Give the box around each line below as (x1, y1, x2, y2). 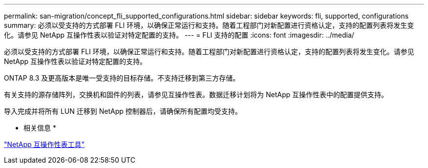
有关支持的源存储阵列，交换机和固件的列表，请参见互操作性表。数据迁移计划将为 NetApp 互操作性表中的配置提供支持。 (4, 90, 388, 99)
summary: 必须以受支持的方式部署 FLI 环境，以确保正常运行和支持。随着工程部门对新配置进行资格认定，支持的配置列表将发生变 (4, 21, 414, 29)
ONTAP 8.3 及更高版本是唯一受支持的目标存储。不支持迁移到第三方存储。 (4, 74, 240, 82)
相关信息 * (23, 124, 56, 132)
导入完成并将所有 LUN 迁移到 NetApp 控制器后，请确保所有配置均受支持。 (4, 107, 242, 115)
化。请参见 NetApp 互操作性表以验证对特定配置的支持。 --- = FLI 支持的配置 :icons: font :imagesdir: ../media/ (4, 31, 354, 39)
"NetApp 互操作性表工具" (4, 140, 85, 148)
